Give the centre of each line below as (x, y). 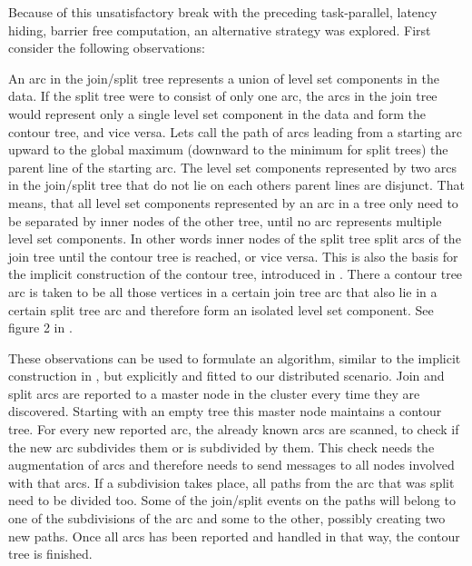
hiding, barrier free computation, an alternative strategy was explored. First (220, 30)
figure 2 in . (40, 328)
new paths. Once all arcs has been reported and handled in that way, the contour (234, 536)
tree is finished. (50, 554)
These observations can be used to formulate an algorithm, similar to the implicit (235, 357)
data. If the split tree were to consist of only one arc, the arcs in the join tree (223, 96)
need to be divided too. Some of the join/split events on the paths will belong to (232, 500)
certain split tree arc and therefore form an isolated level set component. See (221, 309)
